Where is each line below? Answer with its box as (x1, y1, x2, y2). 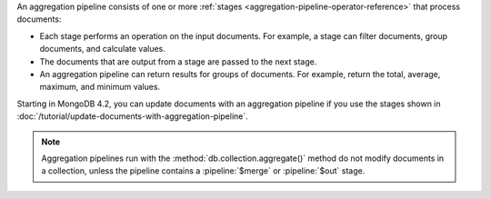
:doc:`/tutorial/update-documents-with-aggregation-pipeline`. (16, 111, 249, 122)
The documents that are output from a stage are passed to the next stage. (39, 55, 317, 67)
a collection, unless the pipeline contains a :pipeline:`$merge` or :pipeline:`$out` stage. (41, 165, 366, 176)
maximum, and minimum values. (39, 82, 161, 93)
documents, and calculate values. (39, 44, 165, 55)
